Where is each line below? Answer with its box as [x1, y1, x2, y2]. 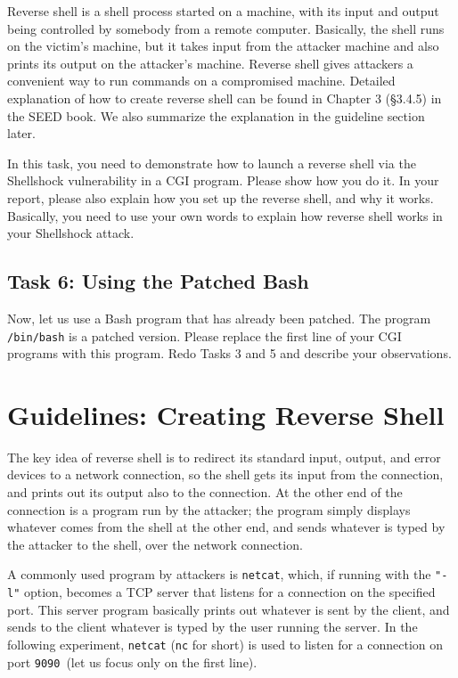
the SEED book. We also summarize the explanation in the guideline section [7, 106, 425, 125]
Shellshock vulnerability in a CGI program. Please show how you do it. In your [7, 171, 439, 190]
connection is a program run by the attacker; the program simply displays [7, 500, 411, 519]
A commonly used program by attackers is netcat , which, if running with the [7, 565, 431, 584]
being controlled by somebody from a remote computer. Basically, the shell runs [7, 19, 445, 37]
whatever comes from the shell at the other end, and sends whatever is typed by [7, 518, 446, 536]
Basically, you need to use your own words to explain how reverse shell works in [7, 206, 443, 225]
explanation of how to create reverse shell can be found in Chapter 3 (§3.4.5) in [7, 88, 442, 107]
